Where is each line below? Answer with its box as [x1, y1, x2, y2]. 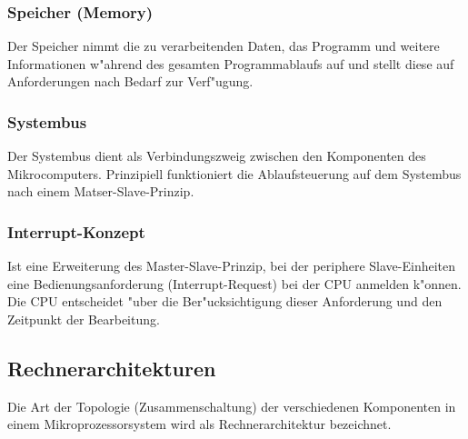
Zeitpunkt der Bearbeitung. [7, 310, 160, 328]
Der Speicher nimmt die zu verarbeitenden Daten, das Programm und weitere [7, 36, 440, 55]
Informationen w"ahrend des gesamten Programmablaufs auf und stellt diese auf [7, 54, 454, 73]
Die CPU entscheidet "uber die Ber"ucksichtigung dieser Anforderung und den [7, 292, 443, 311]
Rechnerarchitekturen [7, 354, 216, 382]
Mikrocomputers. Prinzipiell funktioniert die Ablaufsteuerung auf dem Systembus [7, 164, 462, 183]
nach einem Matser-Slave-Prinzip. [7, 182, 194, 201]
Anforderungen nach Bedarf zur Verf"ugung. [7, 72, 254, 91]
